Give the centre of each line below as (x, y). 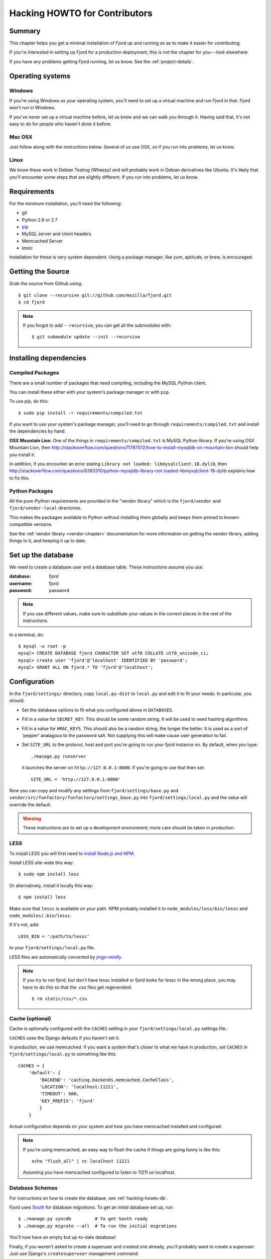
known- (232, 517)
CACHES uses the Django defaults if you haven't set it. (64, 1038)
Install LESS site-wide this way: (41, 863)
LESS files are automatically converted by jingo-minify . (66, 957)
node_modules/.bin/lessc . (40, 915)
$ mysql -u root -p (42, 646)
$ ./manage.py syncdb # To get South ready (83, 1219)
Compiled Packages (34, 373)
